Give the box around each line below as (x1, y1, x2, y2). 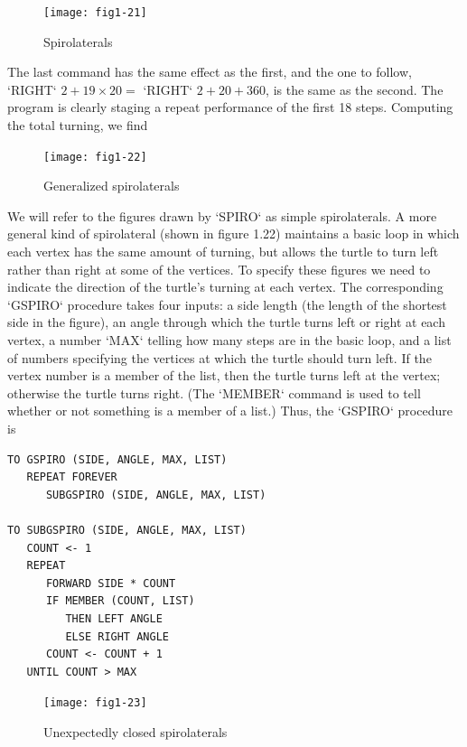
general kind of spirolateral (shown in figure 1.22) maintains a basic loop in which (7, 224, 460, 243)
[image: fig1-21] (43, 6, 147, 19)
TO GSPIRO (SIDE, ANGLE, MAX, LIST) (7, 453, 228, 466)
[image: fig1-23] (43, 696, 147, 710)
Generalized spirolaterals (43, 176, 180, 195)
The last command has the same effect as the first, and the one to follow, (7, 62, 412, 81)
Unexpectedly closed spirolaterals (43, 722, 228, 741)
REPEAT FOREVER (26, 471, 117, 484)
